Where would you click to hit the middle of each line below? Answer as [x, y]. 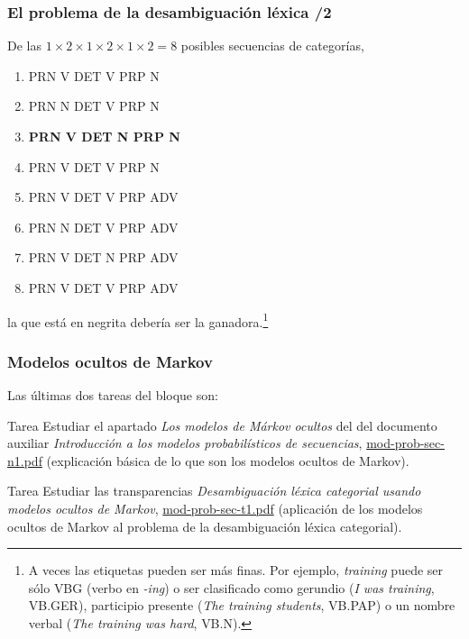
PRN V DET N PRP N [104, 136]
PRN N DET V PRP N [94, 106]
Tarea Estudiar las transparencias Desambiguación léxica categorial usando [214, 491]
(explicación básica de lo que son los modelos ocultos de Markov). [228, 460]
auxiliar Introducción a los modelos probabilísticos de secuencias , [185, 443]
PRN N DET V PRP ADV [103, 227]
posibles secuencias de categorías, [272, 46]
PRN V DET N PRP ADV [103, 257]
